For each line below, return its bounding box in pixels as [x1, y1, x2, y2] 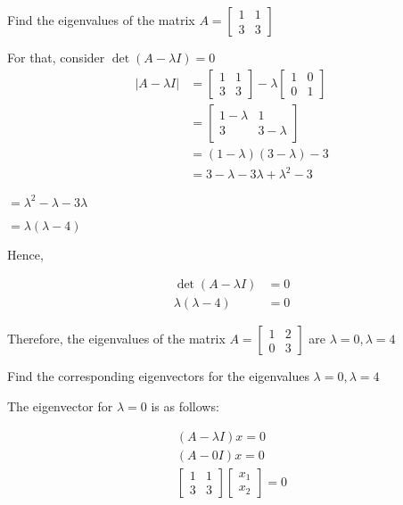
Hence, [7, 244, 44, 263]
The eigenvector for [7, 396, 113, 415]
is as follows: [151, 396, 219, 415]
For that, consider [7, 48, 105, 66]
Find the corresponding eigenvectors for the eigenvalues [7, 367, 309, 385]
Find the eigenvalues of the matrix [7, 11, 195, 29]
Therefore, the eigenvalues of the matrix [7, 329, 226, 348]
